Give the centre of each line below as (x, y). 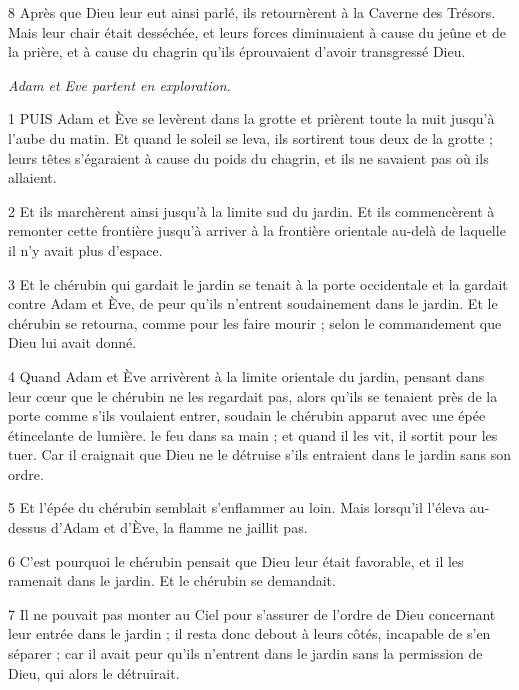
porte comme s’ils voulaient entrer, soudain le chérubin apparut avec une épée (247, 415)
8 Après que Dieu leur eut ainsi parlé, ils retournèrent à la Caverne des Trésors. (252, 12)
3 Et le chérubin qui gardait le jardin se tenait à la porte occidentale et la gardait (258, 283)
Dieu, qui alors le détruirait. (94, 672)
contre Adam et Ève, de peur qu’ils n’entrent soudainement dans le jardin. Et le (253, 303)
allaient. (32, 177)
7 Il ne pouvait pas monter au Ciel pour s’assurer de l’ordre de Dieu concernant (252, 613)
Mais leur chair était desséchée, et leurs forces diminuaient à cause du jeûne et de (257, 31)
